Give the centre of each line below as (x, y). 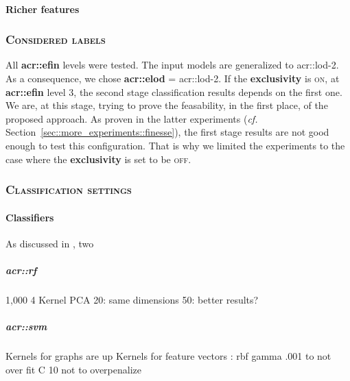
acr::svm (26, 327)
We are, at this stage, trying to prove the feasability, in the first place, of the (167, 105)
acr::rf (21, 270)
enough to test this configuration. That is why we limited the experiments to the (175, 145)
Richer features (43, 9)
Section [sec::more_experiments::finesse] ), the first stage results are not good (167, 132)
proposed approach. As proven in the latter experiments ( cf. (132, 118)
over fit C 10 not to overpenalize (74, 369)
